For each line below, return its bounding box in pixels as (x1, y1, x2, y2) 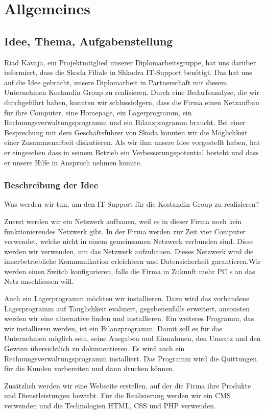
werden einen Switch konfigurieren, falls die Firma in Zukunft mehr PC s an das (4, 265, 255, 276)
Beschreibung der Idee (4, 179, 99, 191)
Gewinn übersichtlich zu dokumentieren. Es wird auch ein (4, 343, 185, 354)
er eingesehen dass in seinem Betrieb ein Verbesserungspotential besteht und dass (4, 147, 259, 157)
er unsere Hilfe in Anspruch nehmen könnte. (4, 157, 142, 167)
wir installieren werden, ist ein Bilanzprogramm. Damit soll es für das (4, 323, 223, 333)
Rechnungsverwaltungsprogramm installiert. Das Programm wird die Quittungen (4, 353, 257, 363)
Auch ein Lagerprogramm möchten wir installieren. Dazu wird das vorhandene (4, 293, 250, 304)
